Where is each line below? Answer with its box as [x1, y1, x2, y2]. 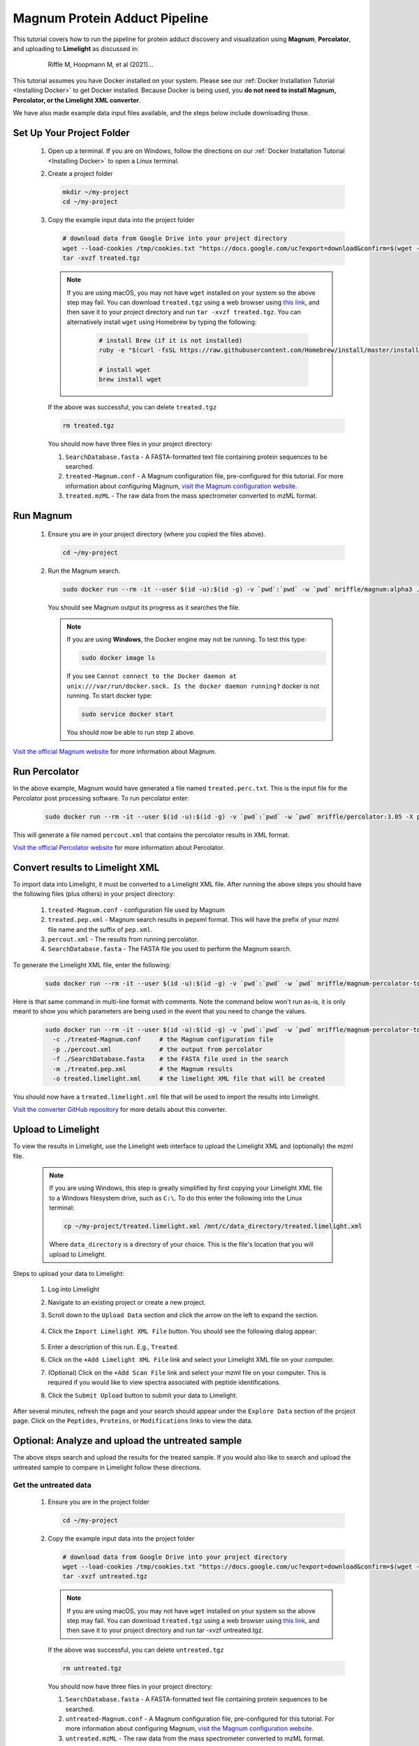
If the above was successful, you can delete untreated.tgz [47, 1645, 224, 1654]
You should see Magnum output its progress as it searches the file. [47, 603, 240, 611]
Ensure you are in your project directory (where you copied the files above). [47, 529, 266, 538]
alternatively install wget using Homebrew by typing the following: [66, 318, 257, 326]
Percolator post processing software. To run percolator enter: [13, 793, 190, 802]
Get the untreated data [13, 1481, 91, 1490]
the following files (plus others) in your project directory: [13, 890, 175, 898]
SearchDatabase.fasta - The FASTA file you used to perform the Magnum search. [47, 945, 292, 953]
